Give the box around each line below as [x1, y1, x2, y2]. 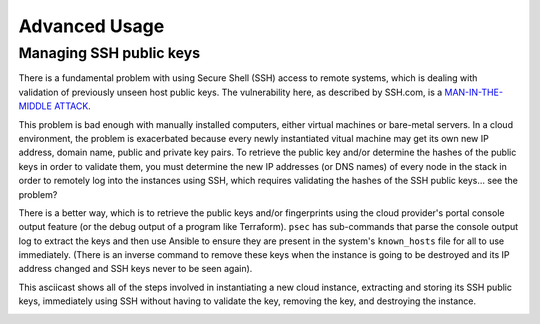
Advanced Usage [18, 15, 165, 37]
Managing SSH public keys [18, 44, 200, 62]
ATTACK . [53, 100, 92, 112]
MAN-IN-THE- [444, 86, 504, 98]
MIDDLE [18, 100, 52, 112]
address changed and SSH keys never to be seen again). [18, 263, 253, 275]
